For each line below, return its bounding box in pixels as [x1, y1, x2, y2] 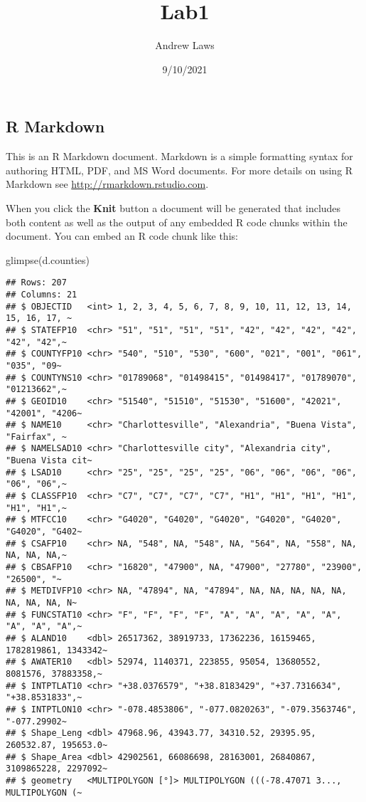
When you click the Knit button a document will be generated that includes [6, 200, 341, 215]
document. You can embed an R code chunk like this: [6, 228, 238, 243]
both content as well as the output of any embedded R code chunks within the [6, 214, 348, 229]
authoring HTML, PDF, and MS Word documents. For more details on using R [6, 162, 353, 177]
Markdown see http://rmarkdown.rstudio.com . [6, 176, 209, 191]
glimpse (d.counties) [6, 252, 90, 267]
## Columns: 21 [6, 289, 77, 300]
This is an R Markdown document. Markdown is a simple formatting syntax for [6, 149, 353, 164]
